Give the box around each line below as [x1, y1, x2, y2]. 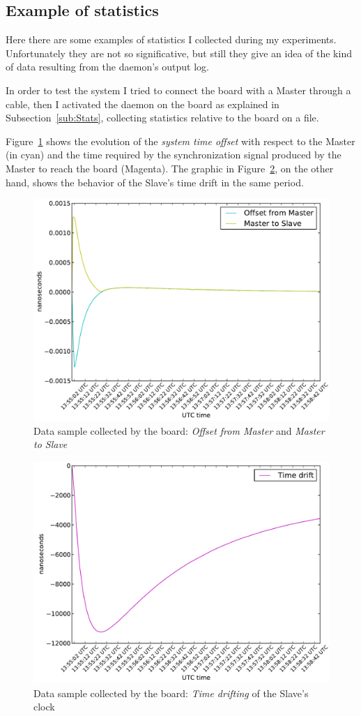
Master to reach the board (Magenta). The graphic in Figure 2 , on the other [6, 161, 334, 175]
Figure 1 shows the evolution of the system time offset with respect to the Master [6, 133, 355, 148]
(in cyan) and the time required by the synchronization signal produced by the [6, 147, 341, 162]
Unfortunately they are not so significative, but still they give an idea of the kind [6, 45, 352, 60]
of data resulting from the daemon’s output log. [6, 59, 209, 74]
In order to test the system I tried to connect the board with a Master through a [6, 82, 351, 97]
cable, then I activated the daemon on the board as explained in [6, 96, 279, 111]
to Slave [33, 437, 68, 452]
